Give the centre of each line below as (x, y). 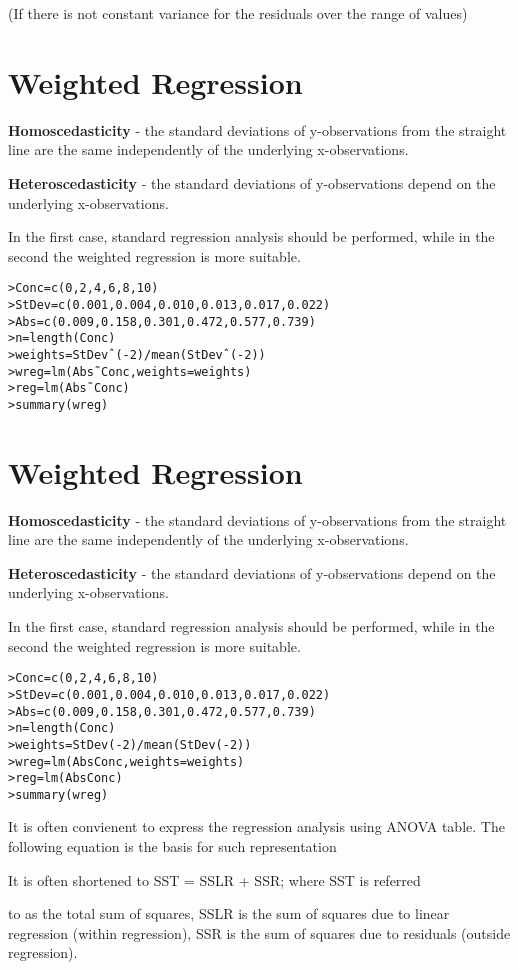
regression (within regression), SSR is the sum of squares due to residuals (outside (259, 932)
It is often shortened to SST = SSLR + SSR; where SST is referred (214, 879)
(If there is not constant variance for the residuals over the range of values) (238, 13)
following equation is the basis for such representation (172, 846)
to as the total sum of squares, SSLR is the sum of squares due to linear (229, 913)
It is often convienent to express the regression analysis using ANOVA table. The (256, 826)
